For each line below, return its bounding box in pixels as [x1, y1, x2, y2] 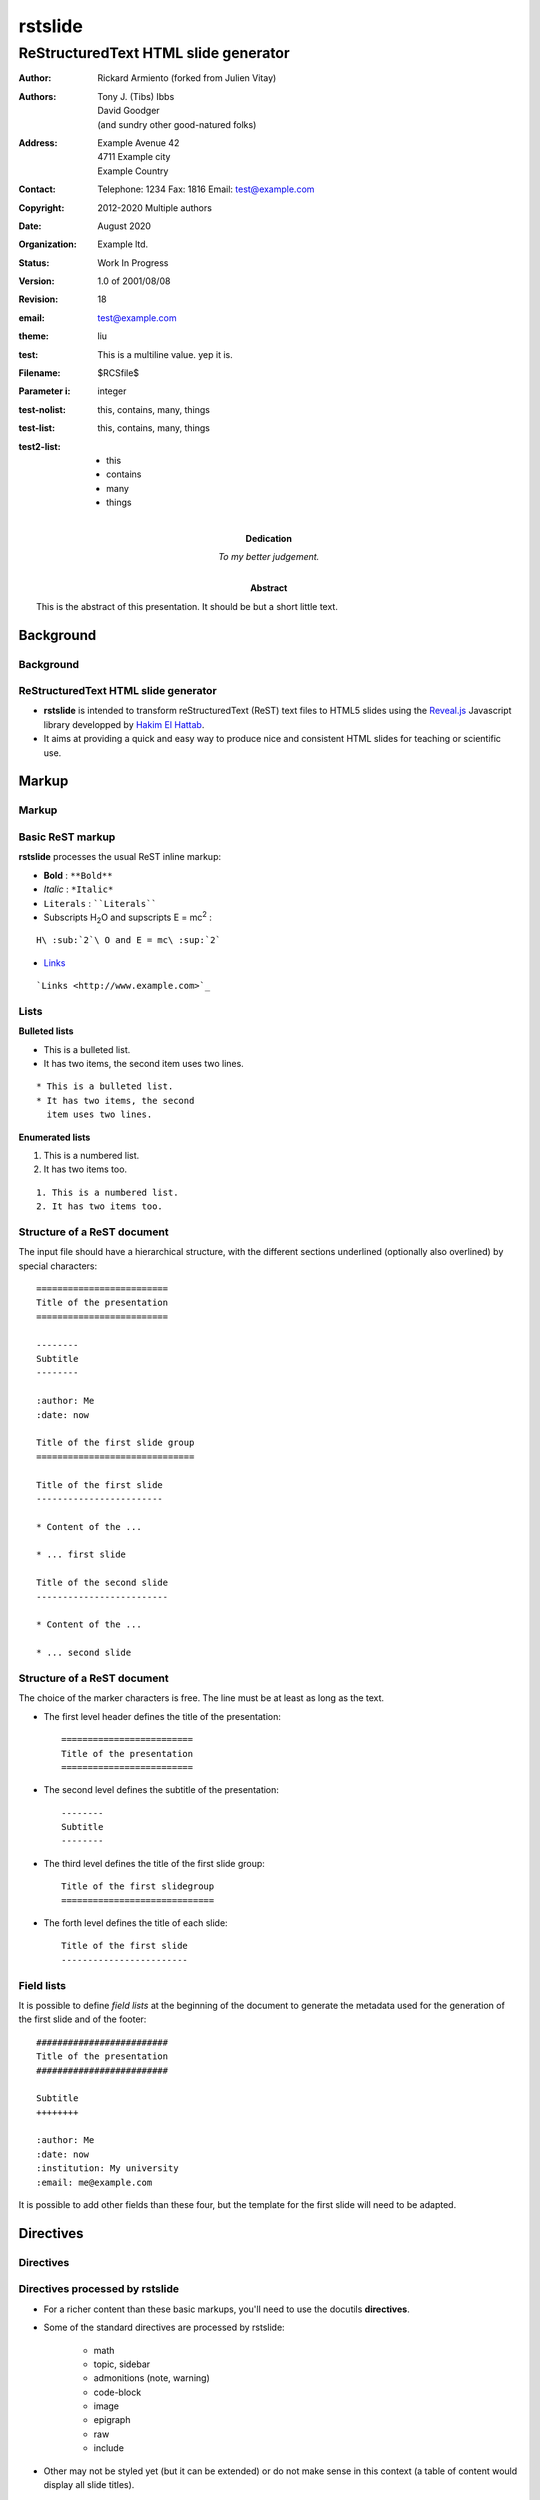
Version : [18, 275, 55, 287]
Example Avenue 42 [97, 136, 180, 149]
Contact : [18, 183, 57, 195]
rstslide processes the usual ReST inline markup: [18, 851, 222, 863]
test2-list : [18, 440, 61, 452]
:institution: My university [36, 2163, 179, 2174]
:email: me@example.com [36, 2176, 153, 2188]
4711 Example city [97, 151, 171, 163]
